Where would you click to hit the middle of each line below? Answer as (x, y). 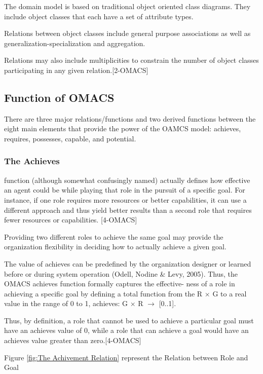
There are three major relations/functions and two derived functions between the (130, 118)
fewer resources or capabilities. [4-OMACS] (71, 220)
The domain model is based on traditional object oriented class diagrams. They (127, 6)
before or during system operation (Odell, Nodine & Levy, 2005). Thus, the (121, 273)
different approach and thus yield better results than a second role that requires (128, 210)
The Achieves (32, 161)
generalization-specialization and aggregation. (75, 43)
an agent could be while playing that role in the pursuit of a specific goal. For (125, 190)
